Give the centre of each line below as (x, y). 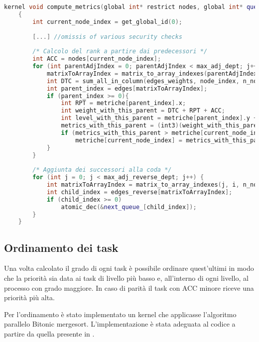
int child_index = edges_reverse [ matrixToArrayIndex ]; (139, 192)
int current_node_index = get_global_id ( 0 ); (108, 22)
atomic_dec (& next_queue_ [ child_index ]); (129, 207)
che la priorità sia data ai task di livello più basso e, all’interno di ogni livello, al (126, 278)
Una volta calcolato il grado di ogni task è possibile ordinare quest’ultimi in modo (129, 268)
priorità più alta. (30, 297)
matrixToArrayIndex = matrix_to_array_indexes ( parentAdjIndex (152, 73)
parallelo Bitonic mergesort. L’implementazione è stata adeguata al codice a (120, 324)
